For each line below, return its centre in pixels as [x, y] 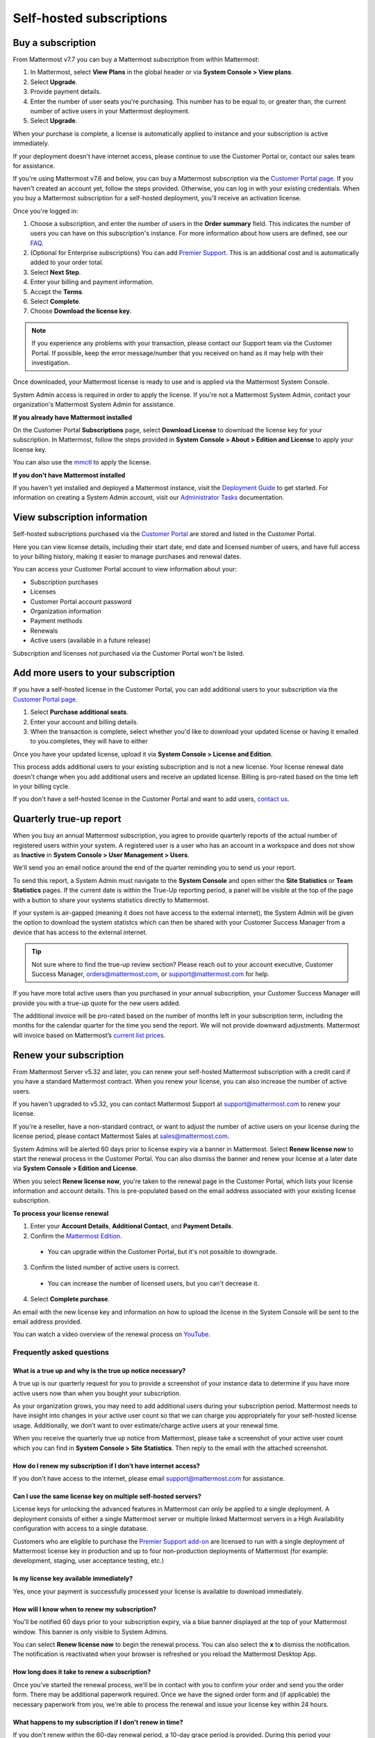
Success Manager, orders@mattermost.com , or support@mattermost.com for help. [151, 974]
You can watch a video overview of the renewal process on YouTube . [112, 1334]
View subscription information [80, 518]
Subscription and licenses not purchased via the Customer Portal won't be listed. [128, 653]
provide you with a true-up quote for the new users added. [97, 1003]
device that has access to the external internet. [80, 932]
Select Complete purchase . [70, 1299]
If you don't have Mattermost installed [69, 475]
